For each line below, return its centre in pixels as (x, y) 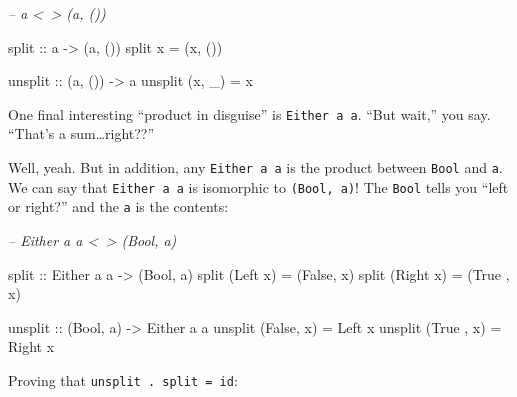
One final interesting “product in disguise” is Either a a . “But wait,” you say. (249, 113)
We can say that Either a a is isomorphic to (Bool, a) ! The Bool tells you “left (258, 186)
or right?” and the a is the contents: (118, 206)
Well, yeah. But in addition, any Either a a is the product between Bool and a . (255, 167)
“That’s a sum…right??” (81, 133)
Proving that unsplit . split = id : (123, 379)
